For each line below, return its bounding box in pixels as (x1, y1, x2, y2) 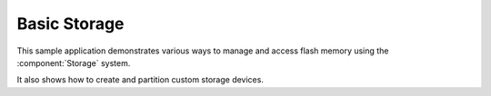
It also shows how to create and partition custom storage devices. (16, 74, 264, 85)
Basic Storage (16, 14, 125, 34)
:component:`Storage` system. (16, 57, 131, 68)
